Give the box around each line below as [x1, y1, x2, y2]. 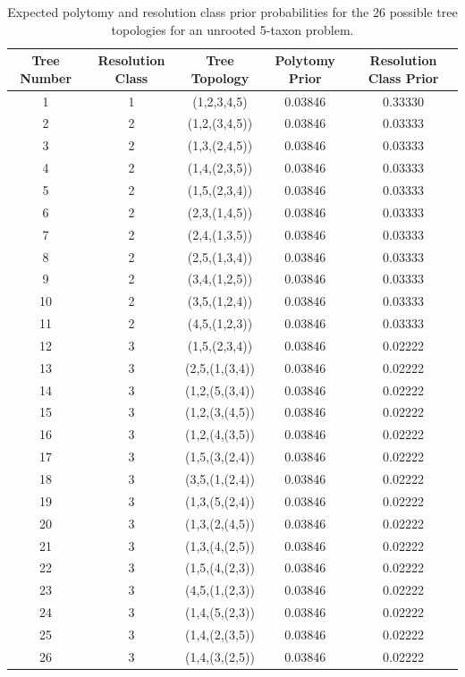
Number [20, 68, 72, 87]
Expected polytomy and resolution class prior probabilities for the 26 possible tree [7, 3, 458, 21]
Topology [190, 68, 249, 87]
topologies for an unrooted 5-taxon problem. [111, 20, 354, 38]
